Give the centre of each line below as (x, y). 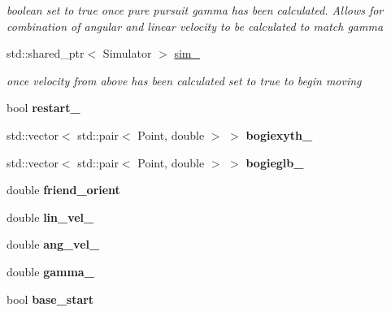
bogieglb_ (275, 162)
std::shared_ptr (46, 53)
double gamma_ (50, 271)
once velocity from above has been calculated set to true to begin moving (184, 80)
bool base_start (50, 299)
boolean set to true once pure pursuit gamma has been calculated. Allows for (195, 10)
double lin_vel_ (50, 217)
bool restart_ (43, 108)
